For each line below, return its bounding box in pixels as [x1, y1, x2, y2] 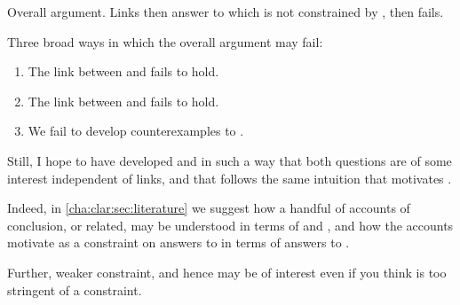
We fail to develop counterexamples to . [28, 121, 244, 140]
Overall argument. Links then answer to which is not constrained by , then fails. [7, 3, 444, 20]
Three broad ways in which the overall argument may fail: [7, 32, 323, 51]
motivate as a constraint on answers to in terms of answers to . [7, 233, 350, 252]
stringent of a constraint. [7, 280, 142, 299]
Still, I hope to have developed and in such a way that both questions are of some [7, 151, 452, 169]
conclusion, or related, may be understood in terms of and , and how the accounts [7, 215, 454, 234]
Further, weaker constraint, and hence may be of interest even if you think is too [7, 262, 447, 281]
